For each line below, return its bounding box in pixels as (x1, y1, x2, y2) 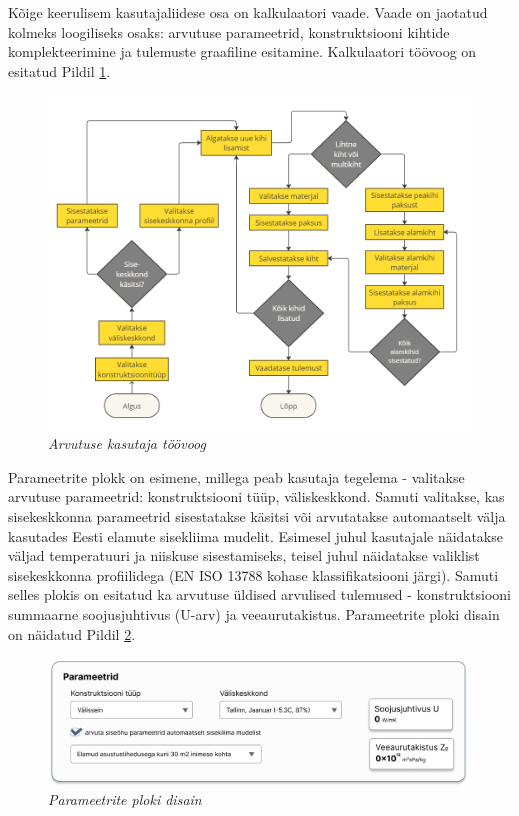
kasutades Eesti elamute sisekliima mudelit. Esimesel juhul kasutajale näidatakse (8, 525, 503, 546)
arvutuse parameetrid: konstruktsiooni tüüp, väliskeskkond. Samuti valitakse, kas (8, 486, 505, 507)
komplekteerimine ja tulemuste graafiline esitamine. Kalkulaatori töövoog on (8, 41, 477, 62)
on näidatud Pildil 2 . (8, 623, 136, 644)
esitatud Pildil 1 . (8, 60, 111, 81)
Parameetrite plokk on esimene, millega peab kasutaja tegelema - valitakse (8, 466, 465, 487)
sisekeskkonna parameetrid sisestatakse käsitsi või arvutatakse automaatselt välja (8, 506, 506, 527)
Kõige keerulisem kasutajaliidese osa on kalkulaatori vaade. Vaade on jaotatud (8, 2, 488, 22)
